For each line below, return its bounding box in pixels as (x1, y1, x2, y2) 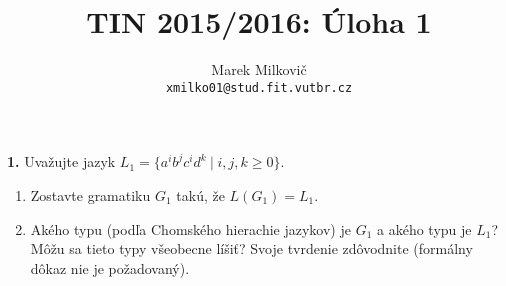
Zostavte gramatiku (30, 184, 151, 205)
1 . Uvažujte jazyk (7, 151, 116, 172)
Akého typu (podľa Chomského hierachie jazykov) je (30, 218, 351, 239)
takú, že (176, 184, 225, 205)
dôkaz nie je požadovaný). (30, 257, 190, 278)
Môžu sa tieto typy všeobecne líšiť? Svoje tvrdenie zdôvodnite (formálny (30, 238, 473, 259)
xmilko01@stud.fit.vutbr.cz (165, 80, 353, 95)
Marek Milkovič (211, 59, 307, 80)
